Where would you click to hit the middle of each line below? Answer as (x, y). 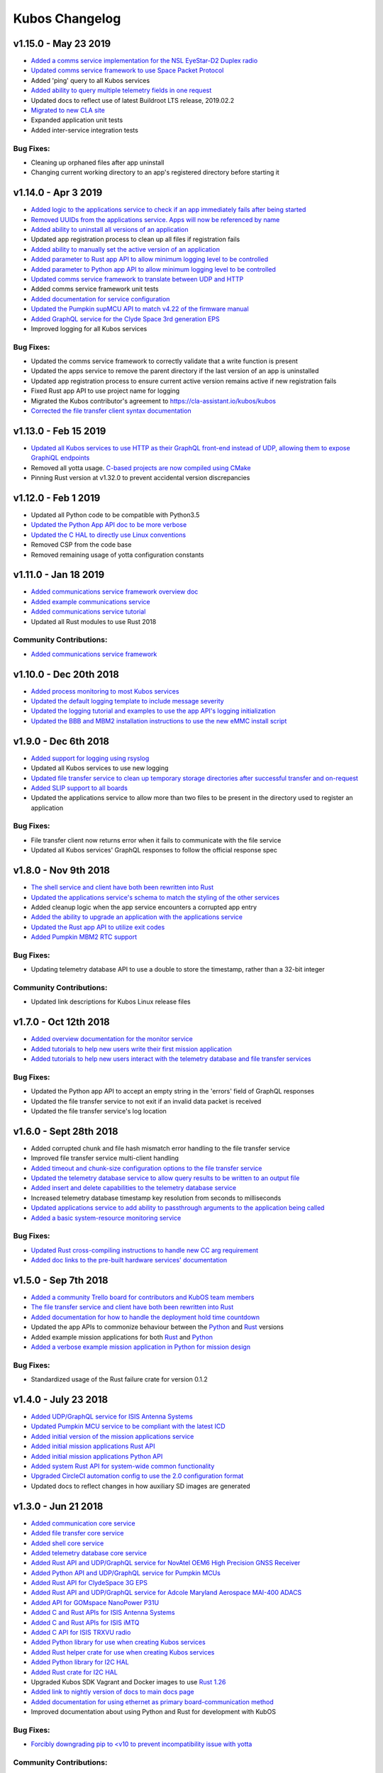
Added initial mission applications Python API (97, 1456)
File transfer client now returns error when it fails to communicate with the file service (156, 840)
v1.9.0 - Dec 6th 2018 (61, 741)
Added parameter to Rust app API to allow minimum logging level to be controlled (150, 260)
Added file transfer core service (77, 1533)
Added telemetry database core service (89, 1552)
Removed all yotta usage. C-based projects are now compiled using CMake (141, 467)
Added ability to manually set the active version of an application (125, 249)
